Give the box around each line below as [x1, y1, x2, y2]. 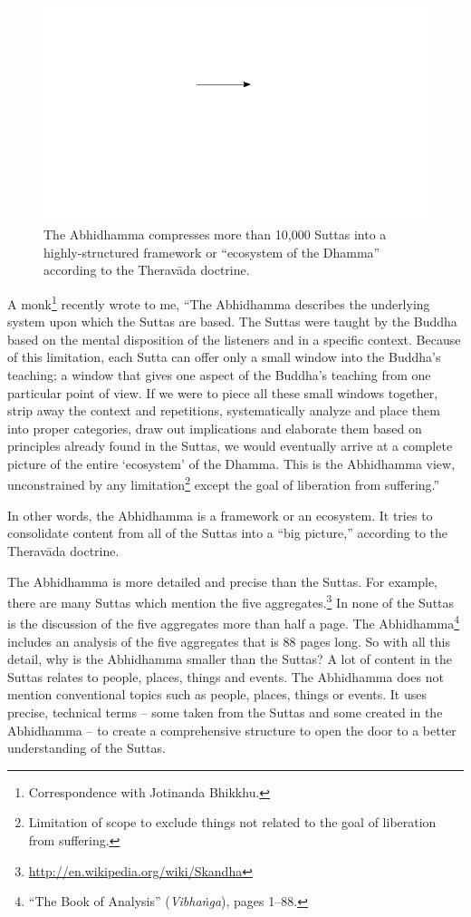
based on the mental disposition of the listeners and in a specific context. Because [7, 329, 461, 348]
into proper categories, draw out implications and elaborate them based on [7, 418, 422, 437]
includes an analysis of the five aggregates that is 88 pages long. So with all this [7, 631, 451, 650]
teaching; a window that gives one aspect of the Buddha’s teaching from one [7, 365, 431, 384]
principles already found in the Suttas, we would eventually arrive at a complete [7, 436, 453, 455]
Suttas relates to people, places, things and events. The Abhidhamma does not [7, 667, 444, 686]
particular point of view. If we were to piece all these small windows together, [7, 383, 438, 402]
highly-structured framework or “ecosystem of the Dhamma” [43, 242, 380, 261]
